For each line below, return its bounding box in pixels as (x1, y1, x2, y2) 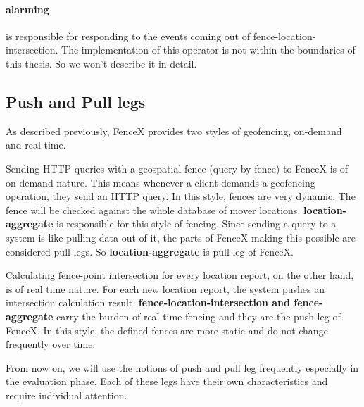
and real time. (6, 137, 66, 152)
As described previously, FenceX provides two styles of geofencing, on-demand (6, 123, 342, 138)
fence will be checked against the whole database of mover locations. (6, 202, 301, 217)
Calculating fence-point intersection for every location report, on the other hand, (6, 268, 354, 282)
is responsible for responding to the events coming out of (6, 28, 251, 43)
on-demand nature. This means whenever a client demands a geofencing (6, 175, 315, 189)
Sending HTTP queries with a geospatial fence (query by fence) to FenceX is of (6, 161, 349, 175)
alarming (6, 1, 49, 16)
